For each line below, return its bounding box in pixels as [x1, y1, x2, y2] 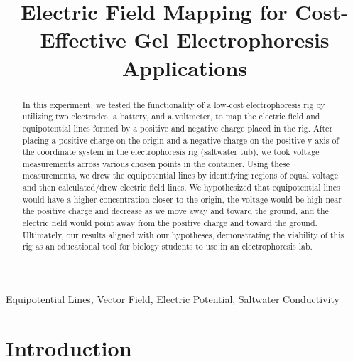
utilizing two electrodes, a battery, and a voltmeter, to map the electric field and [22, 110, 320, 122]
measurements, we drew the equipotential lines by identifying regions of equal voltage [22, 169, 339, 181]
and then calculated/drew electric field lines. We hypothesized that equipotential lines [22, 181, 340, 193]
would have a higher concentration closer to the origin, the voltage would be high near [22, 193, 342, 205]
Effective [40, 25, 126, 54]
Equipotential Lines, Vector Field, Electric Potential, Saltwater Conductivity [6, 292, 340, 307]
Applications [121, 53, 248, 82]
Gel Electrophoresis [134, 25, 330, 54]
